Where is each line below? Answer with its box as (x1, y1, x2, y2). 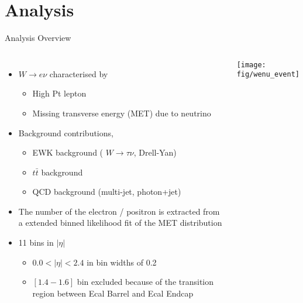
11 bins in (18, 236, 54, 249)
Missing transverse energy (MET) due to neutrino (32, 106, 211, 119)
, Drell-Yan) (133, 146, 177, 159)
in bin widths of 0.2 (87, 256, 157, 268)
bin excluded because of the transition (77, 276, 214, 288)
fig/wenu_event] (236, 70, 300, 79)
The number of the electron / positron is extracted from (18, 205, 220, 217)
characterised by (49, 67, 108, 80)
